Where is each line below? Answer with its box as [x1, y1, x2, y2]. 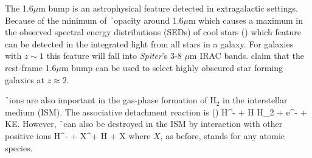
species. [5, 141, 33, 154]
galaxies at [5, 73, 45, 86]
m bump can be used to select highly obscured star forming [61, 61, 283, 74]
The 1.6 [5, 2, 33, 14]
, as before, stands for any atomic [160, 129, 285, 142]
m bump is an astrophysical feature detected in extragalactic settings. [38, 2, 298, 14]
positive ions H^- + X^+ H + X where [5, 129, 151, 142]
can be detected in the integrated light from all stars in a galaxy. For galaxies [5, 37, 294, 50]
